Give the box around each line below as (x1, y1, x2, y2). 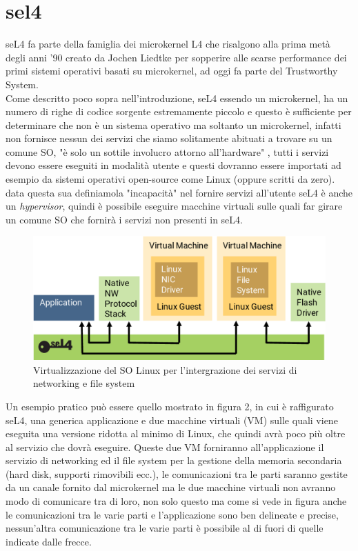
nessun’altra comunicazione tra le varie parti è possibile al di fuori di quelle (6, 521, 324, 535)
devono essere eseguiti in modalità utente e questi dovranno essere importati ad (6, 158, 341, 172)
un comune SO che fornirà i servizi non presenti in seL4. (6, 212, 243, 226)
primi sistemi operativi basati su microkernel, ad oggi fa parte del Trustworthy (6, 63, 338, 78)
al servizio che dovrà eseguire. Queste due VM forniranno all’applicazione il (6, 439, 324, 454)
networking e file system (33, 376, 135, 390)
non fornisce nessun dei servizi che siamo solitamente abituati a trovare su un (6, 131, 332, 146)
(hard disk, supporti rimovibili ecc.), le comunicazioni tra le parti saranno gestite (6, 466, 348, 481)
